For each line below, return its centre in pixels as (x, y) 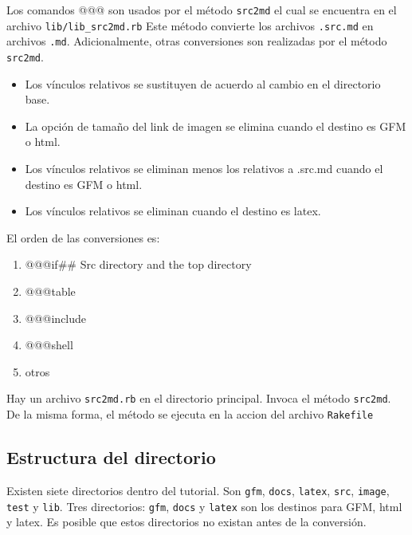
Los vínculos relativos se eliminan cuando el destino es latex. (173, 211)
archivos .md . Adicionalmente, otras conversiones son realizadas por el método (197, 41)
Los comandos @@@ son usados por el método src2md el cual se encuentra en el (202, 10)
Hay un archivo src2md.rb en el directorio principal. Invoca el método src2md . (199, 398)
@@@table (50, 291)
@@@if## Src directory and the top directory (138, 264)
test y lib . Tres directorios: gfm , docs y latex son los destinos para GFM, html (204, 506)
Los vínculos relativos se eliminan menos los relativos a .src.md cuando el (204, 168)
